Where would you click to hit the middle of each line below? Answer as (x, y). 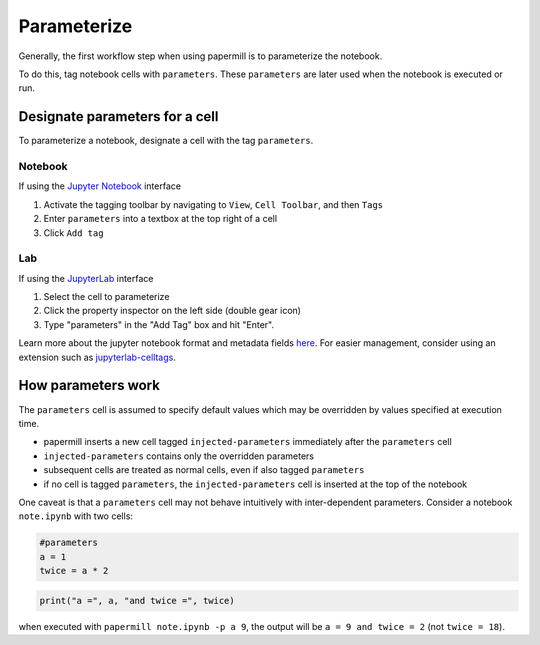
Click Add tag (73, 232)
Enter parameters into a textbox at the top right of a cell (160, 219)
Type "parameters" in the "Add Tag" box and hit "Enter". (159, 324)
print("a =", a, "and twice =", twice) (137, 600)
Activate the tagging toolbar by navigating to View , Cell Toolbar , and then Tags (213, 204)
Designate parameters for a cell (118, 116)
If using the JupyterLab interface (86, 278)
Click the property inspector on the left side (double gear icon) (172, 311)
